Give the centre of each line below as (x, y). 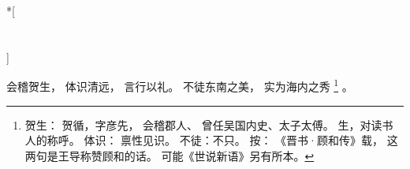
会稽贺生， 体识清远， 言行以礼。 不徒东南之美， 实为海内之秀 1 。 (180, 85)
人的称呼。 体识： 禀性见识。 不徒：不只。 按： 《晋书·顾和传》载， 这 (211, 140)
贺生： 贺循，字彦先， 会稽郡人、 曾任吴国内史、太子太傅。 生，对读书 (209, 124)
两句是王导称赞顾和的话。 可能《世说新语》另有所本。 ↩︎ (170, 155)
